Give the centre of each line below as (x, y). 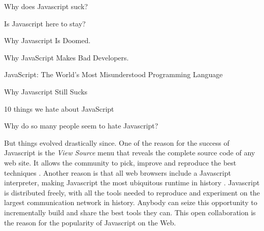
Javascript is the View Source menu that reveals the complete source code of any (130, 153)
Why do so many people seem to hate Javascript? (81, 126)
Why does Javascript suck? (46, 6)
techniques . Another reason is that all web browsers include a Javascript (118, 172)
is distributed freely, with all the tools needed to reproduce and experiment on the (132, 192)
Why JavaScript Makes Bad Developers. (67, 57)
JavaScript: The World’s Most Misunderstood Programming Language (113, 74)
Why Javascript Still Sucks (46, 91)
